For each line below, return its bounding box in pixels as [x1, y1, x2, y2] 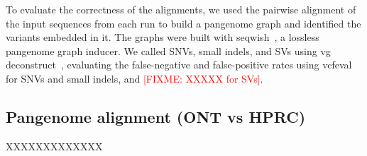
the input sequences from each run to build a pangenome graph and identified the [6, 16, 361, 30]
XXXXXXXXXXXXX [6, 138, 103, 153]
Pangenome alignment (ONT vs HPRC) [6, 105, 306, 127]
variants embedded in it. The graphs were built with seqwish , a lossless [6, 30, 319, 44]
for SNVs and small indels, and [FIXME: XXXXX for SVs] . [6, 71, 263, 85]
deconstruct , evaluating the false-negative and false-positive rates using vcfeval [6, 57, 352, 72]
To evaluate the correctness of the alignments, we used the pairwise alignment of [6, 2, 356, 16]
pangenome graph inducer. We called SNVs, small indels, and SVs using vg [6, 43, 331, 58]
